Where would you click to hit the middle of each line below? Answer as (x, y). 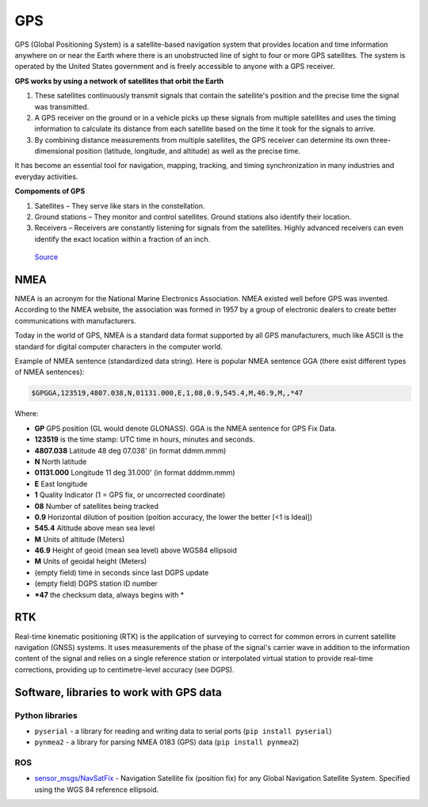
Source (46, 257)
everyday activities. (46, 176)
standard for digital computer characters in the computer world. (119, 346)
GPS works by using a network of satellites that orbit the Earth (119, 81)
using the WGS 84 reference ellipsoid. (97, 790)
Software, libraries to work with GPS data (118, 692)
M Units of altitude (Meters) (80, 539)
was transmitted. (62, 106)
